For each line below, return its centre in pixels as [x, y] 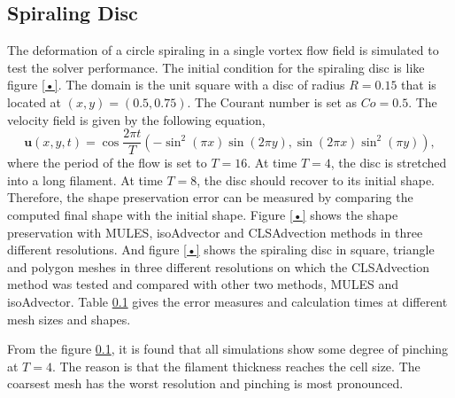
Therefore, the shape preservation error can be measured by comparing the [210, 197]
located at [35, 101]
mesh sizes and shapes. [69, 319]
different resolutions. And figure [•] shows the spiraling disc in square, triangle [221, 250]
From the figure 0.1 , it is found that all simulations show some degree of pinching [228, 349]
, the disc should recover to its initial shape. [316, 179]
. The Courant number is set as [272, 101]
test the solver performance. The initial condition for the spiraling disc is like [216, 67]
